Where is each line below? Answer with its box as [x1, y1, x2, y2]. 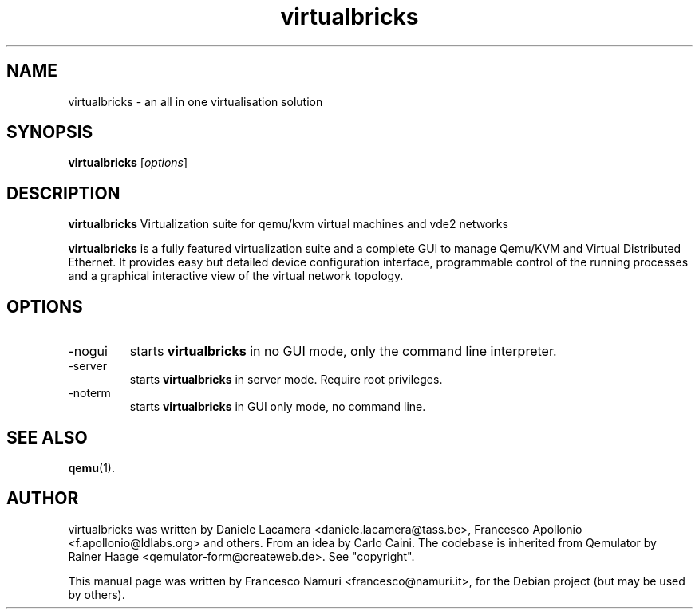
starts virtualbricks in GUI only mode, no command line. [129, 400, 426, 414]
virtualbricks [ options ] [68, 156, 188, 170]
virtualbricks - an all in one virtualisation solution [68, 94, 323, 108]
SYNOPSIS [6, 122, 93, 143]
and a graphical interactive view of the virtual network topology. [68, 269, 404, 283]
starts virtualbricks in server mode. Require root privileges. [129, 373, 443, 387]
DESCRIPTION [6, 183, 120, 203]
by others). [68, 587, 125, 601]
